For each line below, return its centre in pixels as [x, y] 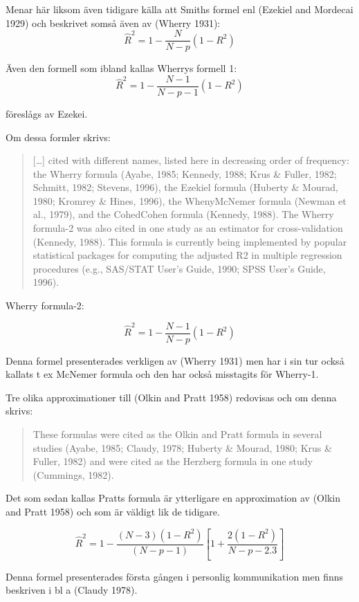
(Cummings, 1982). [73, 474]
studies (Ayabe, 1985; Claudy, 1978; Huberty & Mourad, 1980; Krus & [182, 447]
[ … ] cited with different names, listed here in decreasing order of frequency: [191, 160]
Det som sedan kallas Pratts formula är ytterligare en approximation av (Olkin [173, 498]
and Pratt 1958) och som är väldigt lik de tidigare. [113, 512]
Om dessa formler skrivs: [58, 137]
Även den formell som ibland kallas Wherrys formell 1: [121, 68]
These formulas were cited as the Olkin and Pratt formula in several [177, 434]
